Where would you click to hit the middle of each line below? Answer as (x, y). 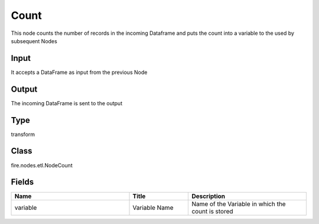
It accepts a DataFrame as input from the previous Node (79, 72)
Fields (22, 182)
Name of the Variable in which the (239, 204)
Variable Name (153, 208)
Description (209, 196)
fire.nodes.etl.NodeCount (42, 165)
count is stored (212, 212)
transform (23, 134)
